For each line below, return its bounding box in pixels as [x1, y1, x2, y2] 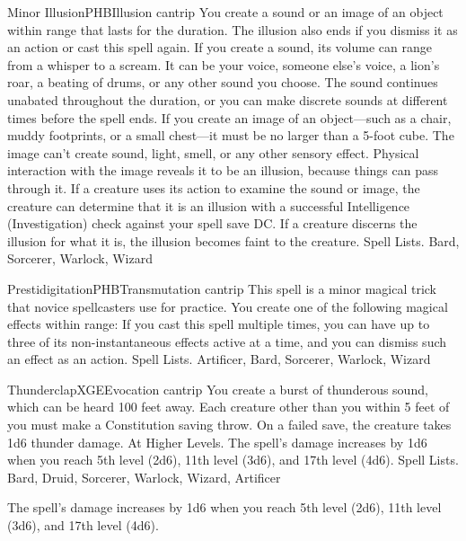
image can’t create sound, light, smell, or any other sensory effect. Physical [7, 143, 419, 162]
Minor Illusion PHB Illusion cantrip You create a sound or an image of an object [7, 3, 444, 21]
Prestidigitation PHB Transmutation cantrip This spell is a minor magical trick [7, 279, 437, 297]
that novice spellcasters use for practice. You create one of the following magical [7, 297, 448, 315]
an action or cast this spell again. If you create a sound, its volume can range [7, 38, 432, 57]
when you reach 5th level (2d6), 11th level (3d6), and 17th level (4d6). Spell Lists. [7, 450, 459, 469]
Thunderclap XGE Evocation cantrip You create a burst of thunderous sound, [7, 379, 428, 398]
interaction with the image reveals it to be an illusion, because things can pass [7, 161, 439, 180]
